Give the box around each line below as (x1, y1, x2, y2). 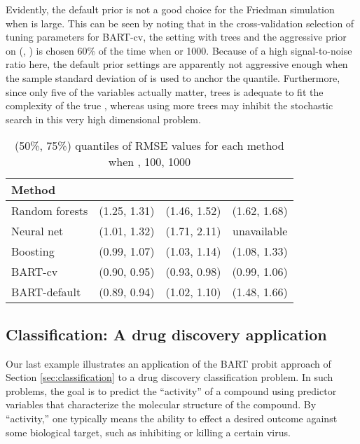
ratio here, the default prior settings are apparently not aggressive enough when (6, 57, 348, 71)
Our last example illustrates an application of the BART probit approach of (6, 356, 331, 370)
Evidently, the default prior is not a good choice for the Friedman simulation (6, 2, 335, 16)
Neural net (11, 223, 64, 240)
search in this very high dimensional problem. (6, 111, 201, 126)
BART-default (11, 284, 81, 300)
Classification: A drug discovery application (6, 323, 327, 345)
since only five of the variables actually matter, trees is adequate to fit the (6, 84, 324, 99)
